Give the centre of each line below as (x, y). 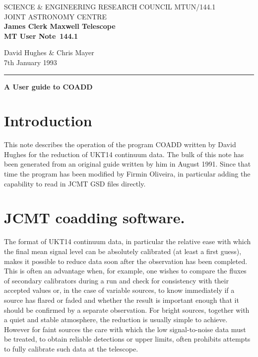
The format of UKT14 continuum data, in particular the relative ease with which (128, 241)
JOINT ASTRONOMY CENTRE (56, 16)
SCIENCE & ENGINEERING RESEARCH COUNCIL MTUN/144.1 (110, 6)
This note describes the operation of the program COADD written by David (120, 144)
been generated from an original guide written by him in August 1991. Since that (128, 164)
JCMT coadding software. (95, 218)
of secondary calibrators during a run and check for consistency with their (116, 280)
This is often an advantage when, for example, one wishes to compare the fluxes (125, 271)
